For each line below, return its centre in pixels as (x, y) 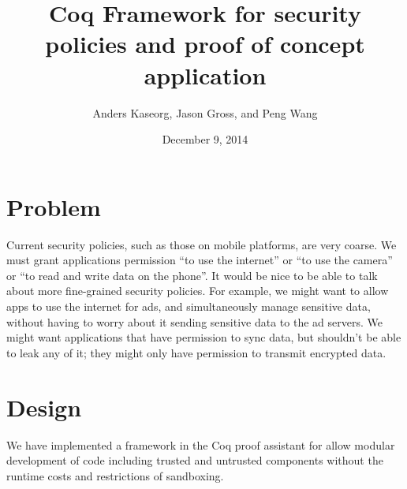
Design (44, 407)
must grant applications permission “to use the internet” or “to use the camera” (200, 260)
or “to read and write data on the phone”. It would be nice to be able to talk (192, 275)
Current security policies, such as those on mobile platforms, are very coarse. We (202, 244)
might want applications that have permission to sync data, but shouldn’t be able (204, 337)
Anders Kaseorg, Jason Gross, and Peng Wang (205, 112)
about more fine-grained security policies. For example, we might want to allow (198, 291)
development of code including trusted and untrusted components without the (195, 460)
